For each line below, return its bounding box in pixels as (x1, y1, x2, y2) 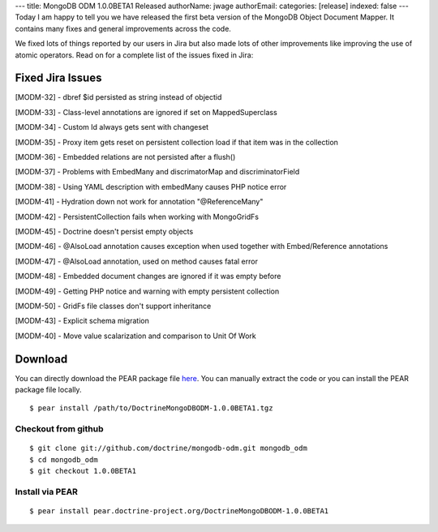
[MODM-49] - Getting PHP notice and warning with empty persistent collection (15, 286, 280, 296)
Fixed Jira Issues (15, 71, 102, 85)
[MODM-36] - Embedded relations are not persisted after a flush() (15, 152, 236, 162)
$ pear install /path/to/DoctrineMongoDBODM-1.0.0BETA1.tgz (29, 404, 273, 413)
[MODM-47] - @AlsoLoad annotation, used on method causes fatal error (15, 256, 259, 266)
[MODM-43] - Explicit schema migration (15, 316, 149, 326)
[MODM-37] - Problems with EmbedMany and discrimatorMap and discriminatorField (15, 167, 300, 177)
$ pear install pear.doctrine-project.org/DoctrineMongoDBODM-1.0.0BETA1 (29, 507, 329, 516)
